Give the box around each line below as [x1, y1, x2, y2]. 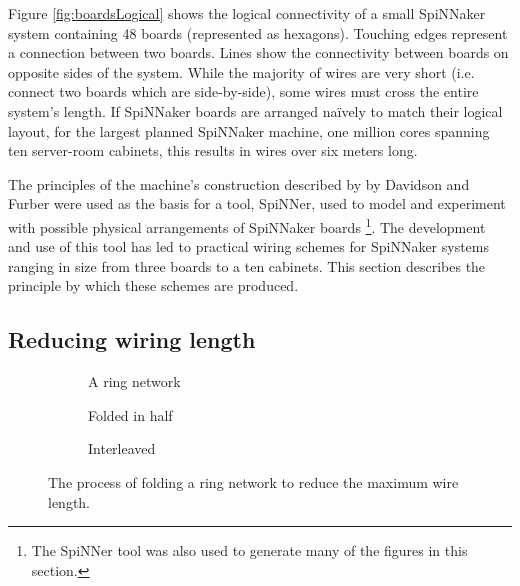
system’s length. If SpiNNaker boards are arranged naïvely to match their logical [8, 100, 503, 121]
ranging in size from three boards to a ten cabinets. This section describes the [8, 255, 486, 276]
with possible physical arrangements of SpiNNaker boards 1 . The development [8, 213, 486, 237]
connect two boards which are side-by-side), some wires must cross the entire [8, 81, 479, 102]
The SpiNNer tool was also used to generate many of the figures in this [31, 540, 468, 561]
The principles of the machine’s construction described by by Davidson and [8, 173, 470, 194]
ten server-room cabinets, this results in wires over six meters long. [8, 140, 418, 161]
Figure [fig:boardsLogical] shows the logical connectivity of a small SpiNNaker [8, 3, 486, 23]
